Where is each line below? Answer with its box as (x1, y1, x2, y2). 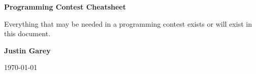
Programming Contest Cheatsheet (4, 2, 126, 12)
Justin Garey (4, 45, 51, 55)
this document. (4, 28, 51, 39)
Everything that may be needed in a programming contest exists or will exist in (4, 18, 252, 29)
